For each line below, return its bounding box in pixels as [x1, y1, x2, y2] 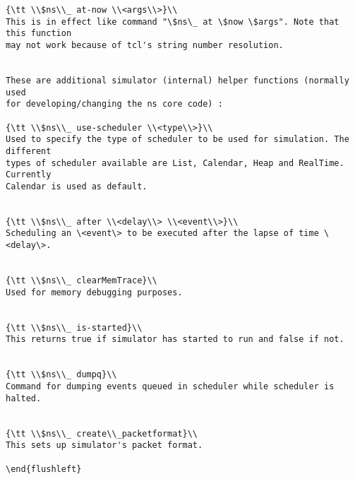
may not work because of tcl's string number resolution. [6, 40, 284, 50]
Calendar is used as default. [6, 181, 148, 191]
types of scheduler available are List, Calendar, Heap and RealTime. [6, 158, 344, 168]
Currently [6, 170, 52, 180]
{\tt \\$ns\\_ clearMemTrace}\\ [6, 276, 157, 286]
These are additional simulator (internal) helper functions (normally [6, 75, 349, 85]
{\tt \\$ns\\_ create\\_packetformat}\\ [6, 428, 198, 439]
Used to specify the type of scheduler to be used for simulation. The [6, 134, 349, 145]
